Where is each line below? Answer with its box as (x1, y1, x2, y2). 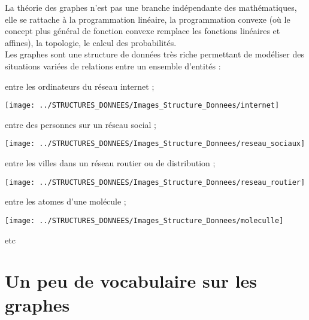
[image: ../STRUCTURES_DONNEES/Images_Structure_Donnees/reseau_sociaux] (5, 139, 305, 148)
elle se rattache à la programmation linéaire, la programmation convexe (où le (5, 13, 290, 25)
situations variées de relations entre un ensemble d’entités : (5, 59, 221, 72)
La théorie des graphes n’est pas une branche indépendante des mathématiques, (5, 1, 297, 13)
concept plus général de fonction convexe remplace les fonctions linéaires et (5, 25, 280, 37)
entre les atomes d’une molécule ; (5, 195, 126, 208)
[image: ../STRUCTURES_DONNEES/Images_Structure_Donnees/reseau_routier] (5, 178, 305, 187)
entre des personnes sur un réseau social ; (5, 118, 156, 130)
